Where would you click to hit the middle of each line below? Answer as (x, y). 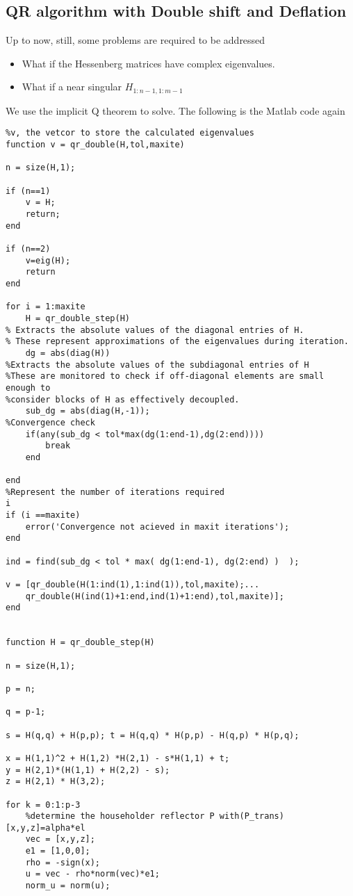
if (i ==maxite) (43, 515)
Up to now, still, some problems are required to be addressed (136, 40)
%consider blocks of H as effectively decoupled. (123, 399)
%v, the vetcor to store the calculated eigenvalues (130, 133)
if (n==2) (28, 249)
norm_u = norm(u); (68, 886)
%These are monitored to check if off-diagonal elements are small (165, 376)
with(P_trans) (252, 816)
